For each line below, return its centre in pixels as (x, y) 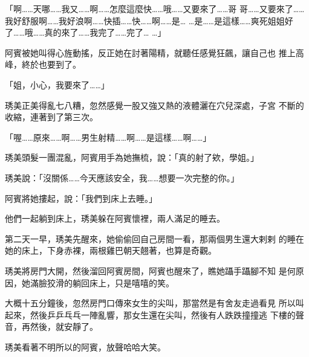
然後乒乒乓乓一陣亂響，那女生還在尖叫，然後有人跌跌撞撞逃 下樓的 (163, 314)
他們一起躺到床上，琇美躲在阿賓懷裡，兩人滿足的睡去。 (115, 218)
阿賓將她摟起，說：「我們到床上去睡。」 (81, 198)
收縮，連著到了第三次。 (51, 117)
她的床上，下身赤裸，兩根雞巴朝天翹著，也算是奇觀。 (111, 250)
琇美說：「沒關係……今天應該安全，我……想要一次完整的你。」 (122, 177)
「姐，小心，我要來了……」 (57, 84)
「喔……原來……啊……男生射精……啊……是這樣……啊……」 (108, 137)
